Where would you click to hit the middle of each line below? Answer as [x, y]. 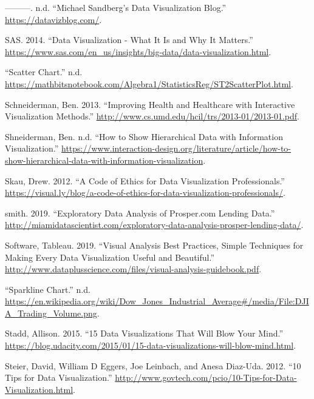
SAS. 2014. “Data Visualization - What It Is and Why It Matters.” [129, 40]
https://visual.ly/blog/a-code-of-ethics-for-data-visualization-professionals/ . [145, 193]
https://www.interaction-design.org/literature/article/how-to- [176, 148]
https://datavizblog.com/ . [53, 19]
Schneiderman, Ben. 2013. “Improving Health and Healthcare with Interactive [150, 104]
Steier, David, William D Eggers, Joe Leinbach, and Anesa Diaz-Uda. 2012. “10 [153, 365]
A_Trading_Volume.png [51, 313]
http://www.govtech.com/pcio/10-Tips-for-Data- [206, 377]
